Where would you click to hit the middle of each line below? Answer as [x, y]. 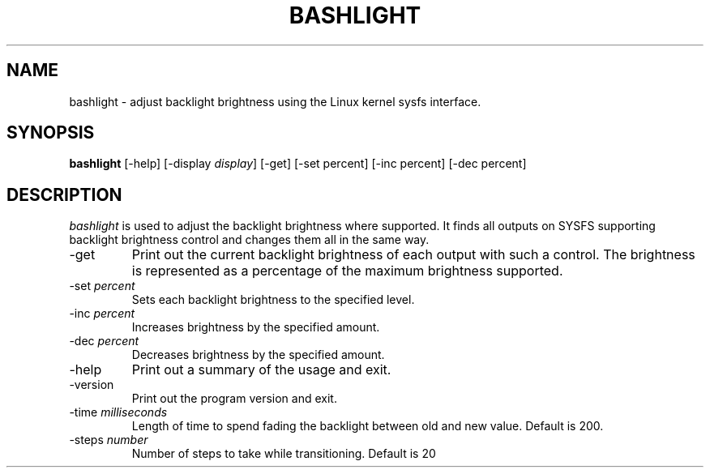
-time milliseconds [118, 412]
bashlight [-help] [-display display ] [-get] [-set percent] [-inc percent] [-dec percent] [298, 164]
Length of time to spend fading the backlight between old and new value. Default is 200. [368, 426]
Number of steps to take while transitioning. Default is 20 [284, 454]
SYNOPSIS [51, 133]
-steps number [109, 440]
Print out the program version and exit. [234, 399]
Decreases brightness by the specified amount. [258, 355]
